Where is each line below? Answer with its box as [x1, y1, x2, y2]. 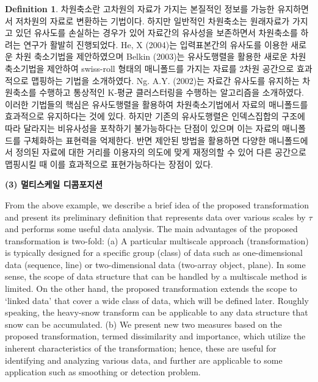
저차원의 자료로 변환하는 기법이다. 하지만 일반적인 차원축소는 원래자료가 [15, 14, 290, 27]
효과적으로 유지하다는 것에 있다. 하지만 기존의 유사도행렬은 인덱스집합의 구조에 [5, 110, 305, 122]
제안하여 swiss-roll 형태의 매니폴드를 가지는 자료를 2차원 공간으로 [47, 62, 294, 74]
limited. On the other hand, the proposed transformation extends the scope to [5, 282, 297, 295]
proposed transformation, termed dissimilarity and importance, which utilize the [5, 330, 306, 342]
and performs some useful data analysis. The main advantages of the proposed [5, 222, 298, 235]
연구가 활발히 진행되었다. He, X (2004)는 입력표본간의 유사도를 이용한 [23, 38, 288, 51]
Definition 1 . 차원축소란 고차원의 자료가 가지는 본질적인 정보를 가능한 [5, 2, 275, 15]
